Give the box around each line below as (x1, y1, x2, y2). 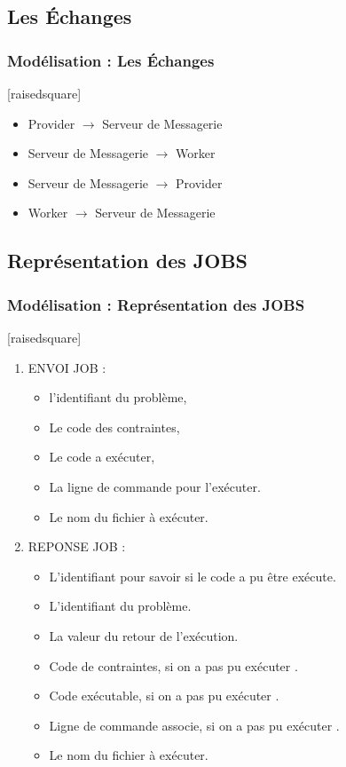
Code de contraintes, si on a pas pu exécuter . (49, 656, 298, 675)
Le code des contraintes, (49, 417, 180, 436)
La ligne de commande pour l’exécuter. (49, 477, 261, 495)
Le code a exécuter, (49, 447, 155, 466)
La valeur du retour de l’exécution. (49, 626, 239, 644)
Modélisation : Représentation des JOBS (7, 293, 305, 315)
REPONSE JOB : (28, 537, 126, 556)
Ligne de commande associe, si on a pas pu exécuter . (49, 716, 340, 734)
